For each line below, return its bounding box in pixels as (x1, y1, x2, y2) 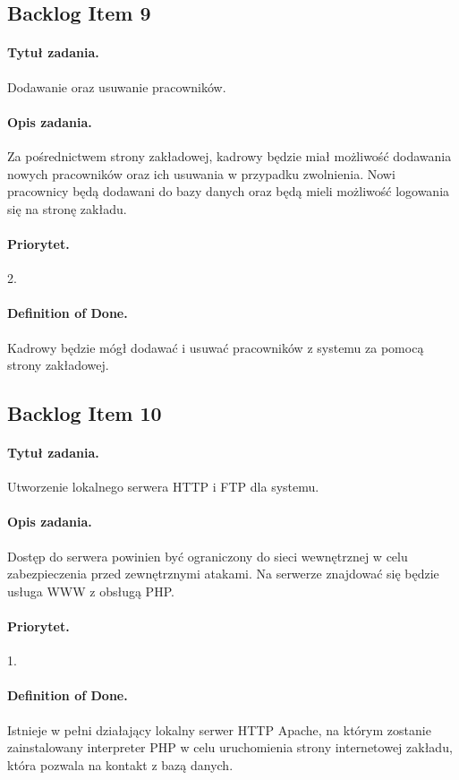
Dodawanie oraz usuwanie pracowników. (7, 77, 226, 96)
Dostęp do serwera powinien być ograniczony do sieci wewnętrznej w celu (7, 546, 408, 565)
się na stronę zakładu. (7, 199, 127, 218)
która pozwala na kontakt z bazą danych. (7, 755, 234, 774)
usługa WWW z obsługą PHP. (7, 581, 174, 600)
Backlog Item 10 (7, 399, 162, 427)
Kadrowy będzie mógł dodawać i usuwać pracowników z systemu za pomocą (7, 338, 424, 356)
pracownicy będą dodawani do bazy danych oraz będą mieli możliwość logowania (7, 182, 450, 201)
